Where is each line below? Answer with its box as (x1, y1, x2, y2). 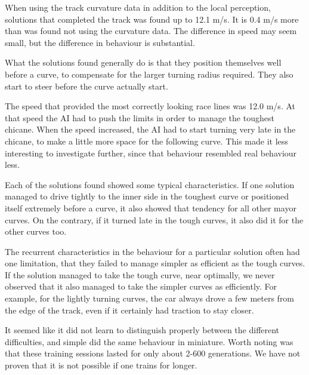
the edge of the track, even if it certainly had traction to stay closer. (5, 303, 254, 316)
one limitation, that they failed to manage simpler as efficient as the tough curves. (5, 257, 305, 269)
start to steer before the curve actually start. (5, 79, 168, 92)
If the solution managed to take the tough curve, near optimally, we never (5, 268, 275, 281)
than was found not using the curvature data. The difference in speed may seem (5, 24, 297, 37)
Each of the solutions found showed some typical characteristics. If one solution (5, 178, 295, 190)
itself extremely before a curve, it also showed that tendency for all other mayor (5, 201, 296, 214)
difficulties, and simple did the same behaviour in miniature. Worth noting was (5, 335, 293, 348)
